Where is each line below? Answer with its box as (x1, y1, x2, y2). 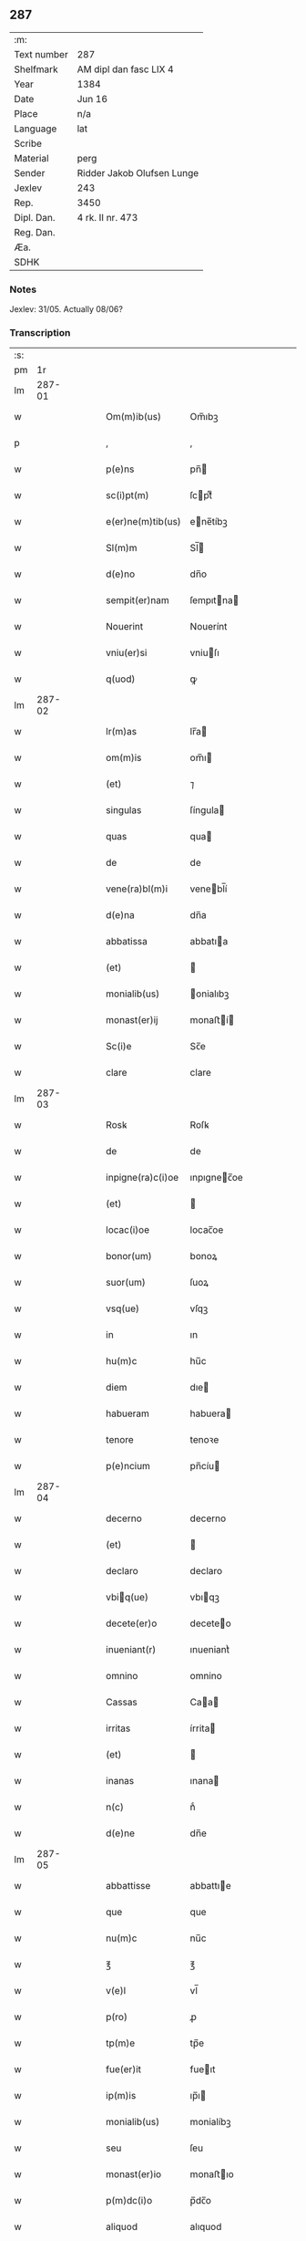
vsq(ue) (106, 1302, 139, 1315)
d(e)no (106, 568, 135, 580)
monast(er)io (106, 2168, 162, 2181)
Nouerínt (189, 620, 228, 633)
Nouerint (106, 620, 144, 633)
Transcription (9, 327, 71, 339)
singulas (106, 804, 142, 817)
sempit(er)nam (106, 594, 170, 607)
